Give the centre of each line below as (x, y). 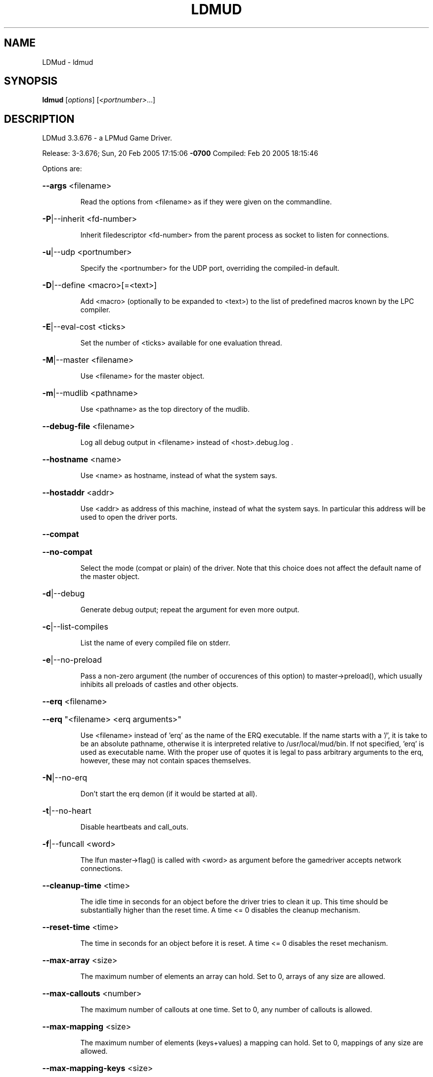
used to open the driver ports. (129, 517)
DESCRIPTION (39, 119)
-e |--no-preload (72, 660)
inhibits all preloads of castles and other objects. (159, 685)
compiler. (95, 310)
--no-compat (67, 552)
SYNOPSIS (31, 81)
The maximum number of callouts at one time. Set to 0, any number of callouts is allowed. (226, 1010)
